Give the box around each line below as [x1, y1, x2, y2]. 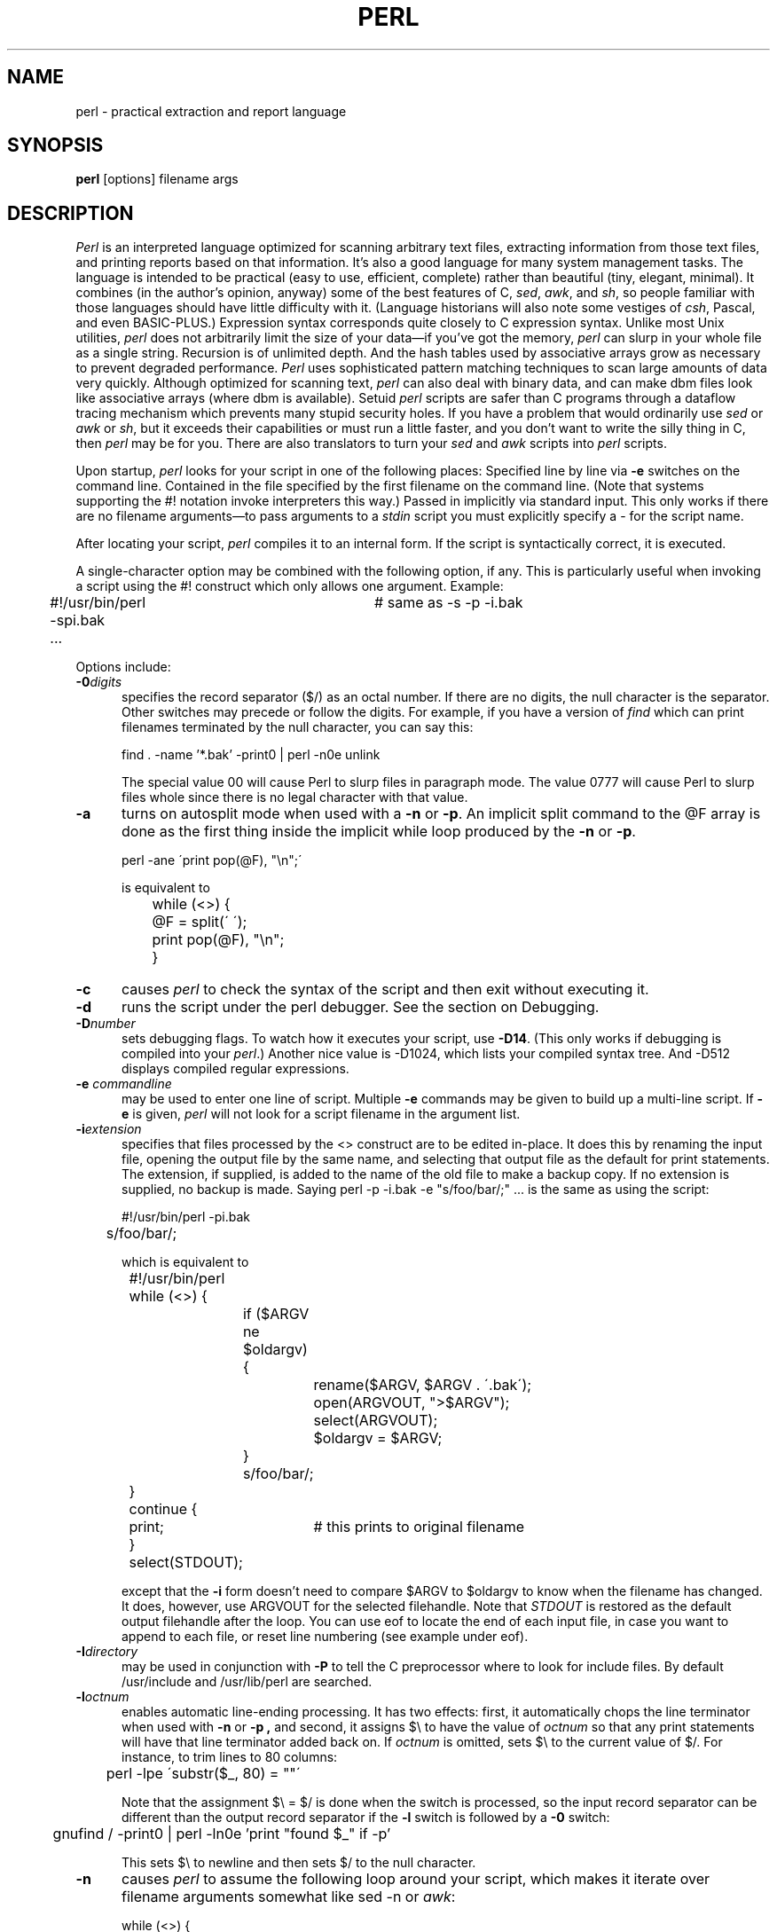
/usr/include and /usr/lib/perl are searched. [122, 1674, 373, 1690]
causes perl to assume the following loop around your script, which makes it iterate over [121, 1870, 710, 1889]
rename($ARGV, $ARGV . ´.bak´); [313, 1376, 532, 1394]
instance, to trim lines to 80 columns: [122, 1749, 338, 1765]
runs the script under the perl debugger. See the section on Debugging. [121, 998, 600, 1017]
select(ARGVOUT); [313, 1411, 438, 1430]
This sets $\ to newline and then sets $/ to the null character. [122, 1855, 476, 1871]
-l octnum [75, 1689, 129, 1705]
